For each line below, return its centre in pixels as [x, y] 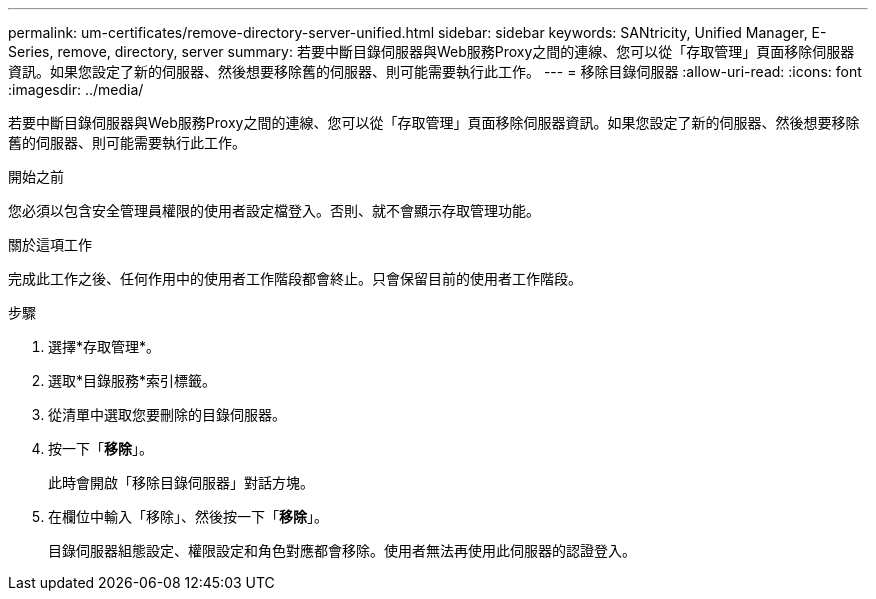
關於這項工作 [50, 244]
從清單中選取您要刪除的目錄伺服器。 [167, 414]
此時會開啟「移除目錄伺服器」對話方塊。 [181, 482]
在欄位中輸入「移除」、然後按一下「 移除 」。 [188, 516]
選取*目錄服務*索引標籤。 [132, 380]
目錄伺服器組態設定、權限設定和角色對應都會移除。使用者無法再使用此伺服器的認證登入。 [342, 550]
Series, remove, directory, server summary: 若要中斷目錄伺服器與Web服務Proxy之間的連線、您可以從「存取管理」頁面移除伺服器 [431, 51]
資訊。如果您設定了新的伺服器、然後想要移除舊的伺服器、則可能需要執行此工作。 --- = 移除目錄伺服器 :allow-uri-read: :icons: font [435, 71]
